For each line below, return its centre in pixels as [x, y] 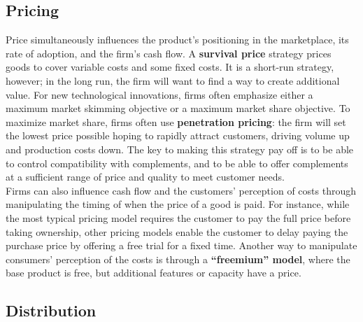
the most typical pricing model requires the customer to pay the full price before [178, 217]
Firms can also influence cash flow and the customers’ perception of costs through [181, 190]
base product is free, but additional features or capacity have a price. [154, 273]
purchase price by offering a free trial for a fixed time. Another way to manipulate [181, 245]
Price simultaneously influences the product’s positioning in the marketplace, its [177, 40]
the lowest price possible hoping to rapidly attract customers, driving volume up [178, 135]
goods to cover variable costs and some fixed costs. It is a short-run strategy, [170, 67]
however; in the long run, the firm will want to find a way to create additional [173, 80]
